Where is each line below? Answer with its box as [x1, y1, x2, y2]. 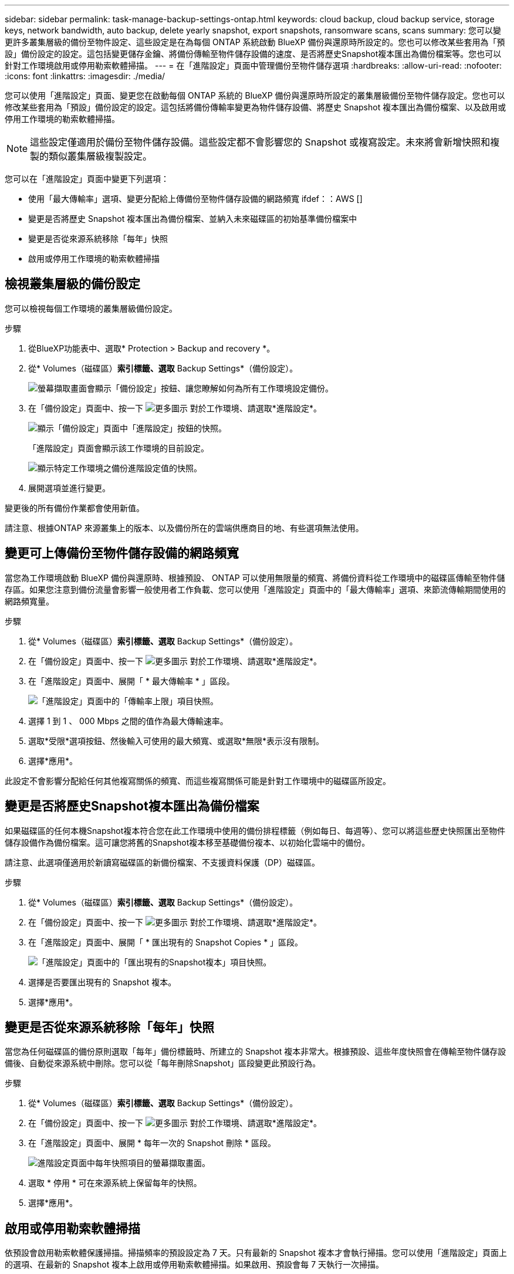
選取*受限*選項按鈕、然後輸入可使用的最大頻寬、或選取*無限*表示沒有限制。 [28, 735, 324, 746]
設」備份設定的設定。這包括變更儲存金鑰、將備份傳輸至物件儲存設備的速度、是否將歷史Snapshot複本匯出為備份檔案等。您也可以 [5, 49, 502, 59]
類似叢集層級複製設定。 [49, 150, 153, 162]
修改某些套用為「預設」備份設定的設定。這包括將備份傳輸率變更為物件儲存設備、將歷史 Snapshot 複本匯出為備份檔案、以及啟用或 [5, 102, 506, 112]
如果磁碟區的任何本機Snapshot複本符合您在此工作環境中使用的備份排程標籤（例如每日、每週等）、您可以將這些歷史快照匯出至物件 [5, 825, 506, 836]
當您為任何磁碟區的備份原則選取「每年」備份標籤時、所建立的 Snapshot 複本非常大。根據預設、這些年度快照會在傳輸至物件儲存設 [5, 1046, 506, 1057]
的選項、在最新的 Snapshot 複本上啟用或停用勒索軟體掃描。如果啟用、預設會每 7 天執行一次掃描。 [5, 1259, 384, 1270]
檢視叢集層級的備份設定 [5, 276, 140, 292]
